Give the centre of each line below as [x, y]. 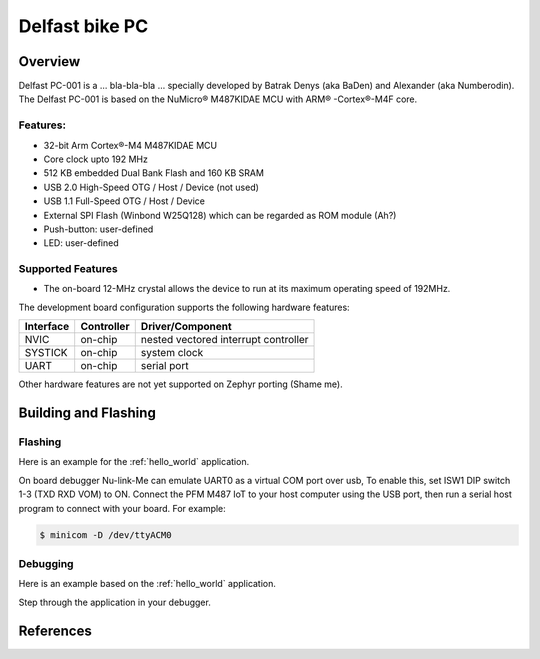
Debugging [46, 563]
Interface [47, 327]
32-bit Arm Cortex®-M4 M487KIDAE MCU [130, 145]
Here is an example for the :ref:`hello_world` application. [134, 462]
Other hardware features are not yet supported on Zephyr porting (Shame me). [181, 384]
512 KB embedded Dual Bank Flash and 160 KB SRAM [154, 173]
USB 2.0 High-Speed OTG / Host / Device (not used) [151, 187]
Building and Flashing [87, 413]
